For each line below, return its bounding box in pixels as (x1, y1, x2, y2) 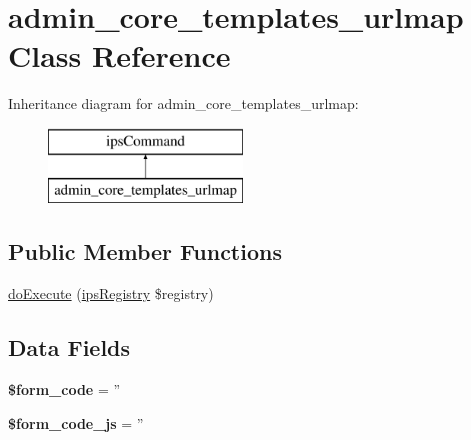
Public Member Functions (8, 236, 282, 267)
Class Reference (8, 35, 231, 76)
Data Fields (8, 332, 131, 363)
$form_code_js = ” (8, 412, 144, 433)
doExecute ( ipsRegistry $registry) (8, 283, 214, 304)
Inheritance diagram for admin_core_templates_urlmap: (8, 93, 359, 114)
